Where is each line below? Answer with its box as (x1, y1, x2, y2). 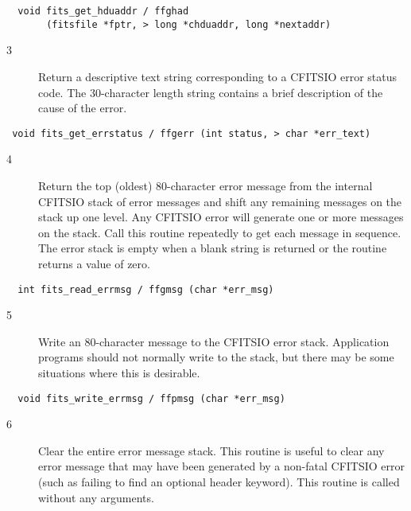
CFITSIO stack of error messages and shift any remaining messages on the (38, 193, 402, 209)
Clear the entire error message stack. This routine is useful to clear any (38, 442, 385, 458)
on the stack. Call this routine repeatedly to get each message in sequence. (38, 224, 401, 240)
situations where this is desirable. (38, 364, 200, 380)
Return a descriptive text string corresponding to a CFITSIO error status (38, 68, 397, 84)
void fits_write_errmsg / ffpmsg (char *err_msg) (17, 392, 285, 404)
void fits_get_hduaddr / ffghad (17, 6, 189, 17)
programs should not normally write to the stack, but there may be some (38, 349, 394, 365)
